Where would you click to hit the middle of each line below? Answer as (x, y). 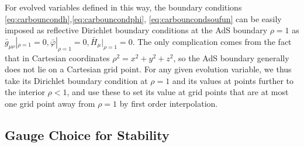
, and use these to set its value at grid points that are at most (178, 92)
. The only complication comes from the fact (212, 41)
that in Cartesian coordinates (57, 57)
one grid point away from (50, 103)
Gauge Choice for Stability (87, 134)
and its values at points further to (233, 80)
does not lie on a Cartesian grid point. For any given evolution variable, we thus (148, 69)
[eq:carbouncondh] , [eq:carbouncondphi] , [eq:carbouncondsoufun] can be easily (143, 18)
